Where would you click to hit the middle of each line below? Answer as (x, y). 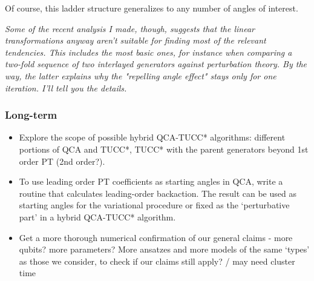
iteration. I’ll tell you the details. (66, 88)
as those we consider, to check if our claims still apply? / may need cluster (157, 261)
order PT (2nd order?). (62, 161)
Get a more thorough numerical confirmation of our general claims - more (156, 237)
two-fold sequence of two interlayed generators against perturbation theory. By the (156, 64)
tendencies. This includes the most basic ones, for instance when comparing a (149, 52)
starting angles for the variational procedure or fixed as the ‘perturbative (154, 205)
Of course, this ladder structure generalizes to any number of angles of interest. (152, 8)
